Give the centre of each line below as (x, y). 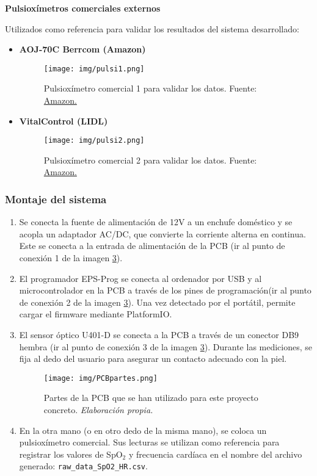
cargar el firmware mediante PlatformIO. (96, 314)
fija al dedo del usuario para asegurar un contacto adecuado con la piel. (153, 359)
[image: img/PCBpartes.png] (100, 378)
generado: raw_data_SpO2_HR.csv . (83, 466)
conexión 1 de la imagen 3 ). (71, 258)
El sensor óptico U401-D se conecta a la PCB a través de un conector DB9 (159, 335)
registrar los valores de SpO (71, 454)
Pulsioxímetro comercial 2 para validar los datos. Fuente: (150, 160)
